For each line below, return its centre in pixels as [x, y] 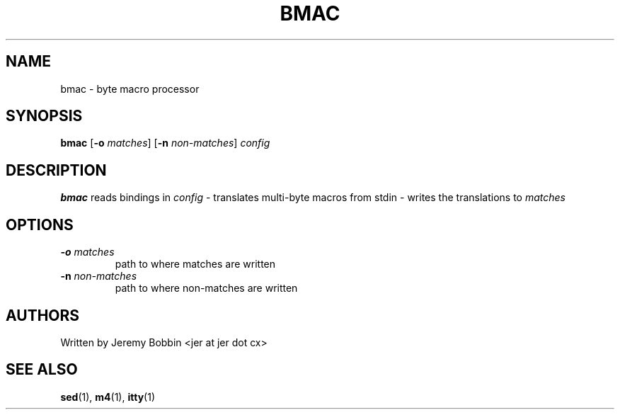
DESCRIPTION [56, 170]
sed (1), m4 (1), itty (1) [108, 397]
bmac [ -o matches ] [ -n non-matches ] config [165, 143]
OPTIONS [40, 224]
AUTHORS [43, 315]
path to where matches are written [195, 264]
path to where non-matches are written [206, 288]
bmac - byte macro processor [130, 89]
